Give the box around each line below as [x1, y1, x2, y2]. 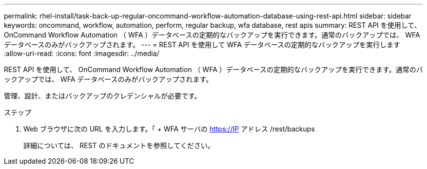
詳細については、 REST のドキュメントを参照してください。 [23, 141, 214, 150]
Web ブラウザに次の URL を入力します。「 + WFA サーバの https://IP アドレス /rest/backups [23, 125, 315, 133]
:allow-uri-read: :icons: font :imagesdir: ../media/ [4, 49, 159, 57]
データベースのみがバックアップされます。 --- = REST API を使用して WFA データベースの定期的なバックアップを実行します [4, 40, 401, 49]
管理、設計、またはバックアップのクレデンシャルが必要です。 [4, 92, 201, 100]
